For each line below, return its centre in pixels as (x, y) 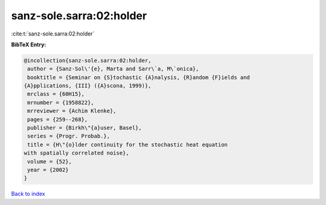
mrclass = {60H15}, (56, 94)
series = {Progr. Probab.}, (69, 136)
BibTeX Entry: (29, 44)
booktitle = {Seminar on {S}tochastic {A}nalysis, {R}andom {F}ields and (139, 77)
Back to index (28, 194)
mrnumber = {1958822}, (61, 102)
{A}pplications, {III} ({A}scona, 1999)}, (88, 86)
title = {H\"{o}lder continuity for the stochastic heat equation (128, 145)
